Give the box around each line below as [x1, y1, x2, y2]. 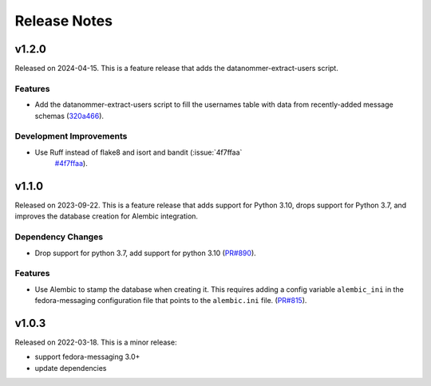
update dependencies [34, 363, 107, 372]
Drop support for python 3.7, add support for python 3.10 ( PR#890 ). [34, 248, 257, 258]
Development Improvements [14, 131, 128, 142]
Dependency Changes [14, 231, 104, 242]
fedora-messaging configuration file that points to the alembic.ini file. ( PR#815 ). [34, 296, 307, 305]
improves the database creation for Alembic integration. [14, 211, 199, 221]
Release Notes [14, 12, 113, 30]
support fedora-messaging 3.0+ [34, 352, 140, 362]
